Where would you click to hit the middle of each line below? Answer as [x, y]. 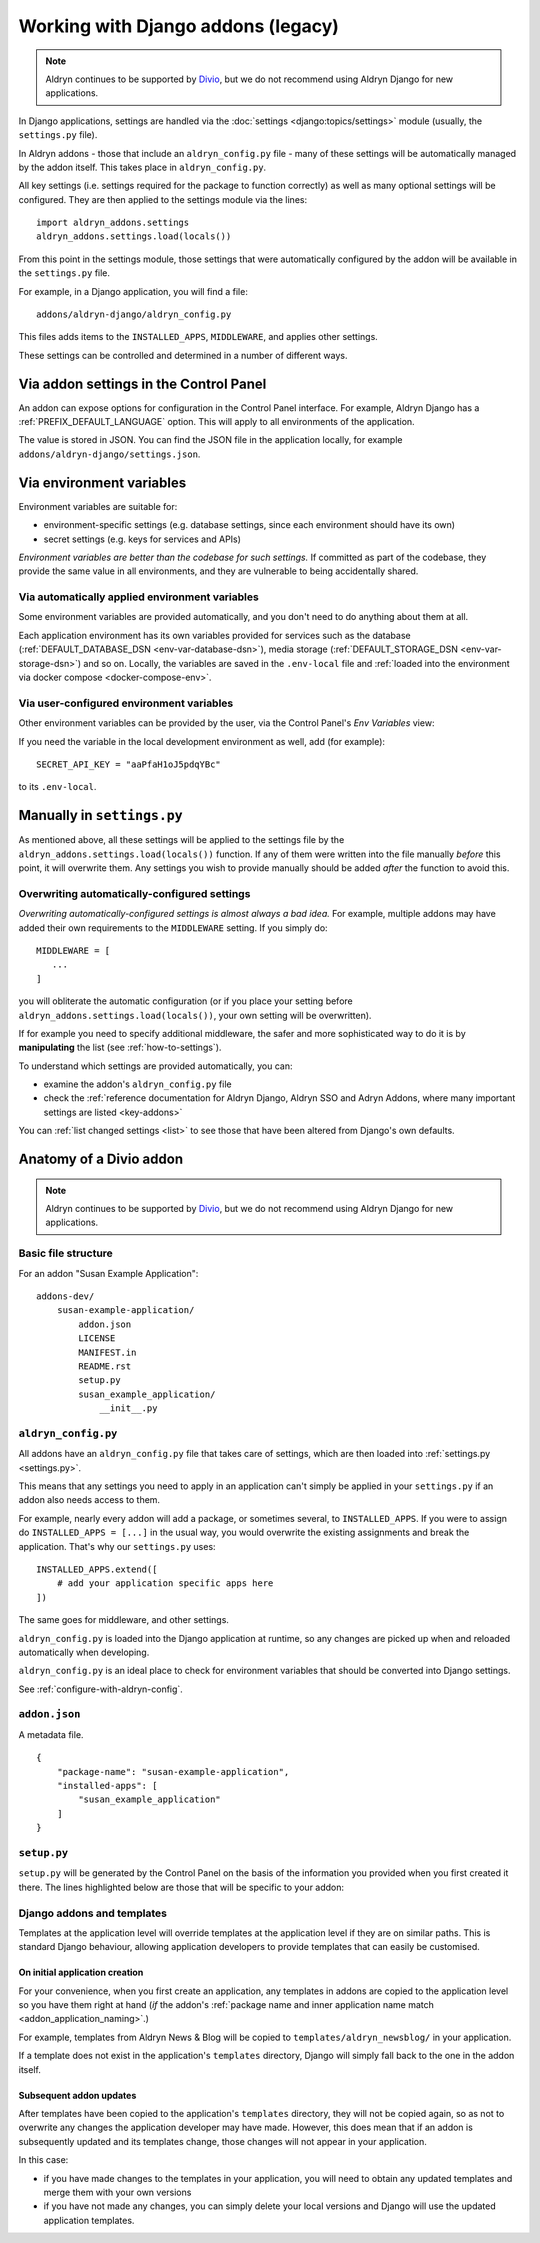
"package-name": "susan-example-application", [173, 1771]
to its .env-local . [57, 787]
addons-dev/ [65, 1296]
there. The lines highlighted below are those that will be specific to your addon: [181, 1887]
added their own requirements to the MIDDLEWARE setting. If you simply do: [173, 927]
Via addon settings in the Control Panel [142, 383]
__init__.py [128, 1408]
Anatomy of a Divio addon [101, 1159]
